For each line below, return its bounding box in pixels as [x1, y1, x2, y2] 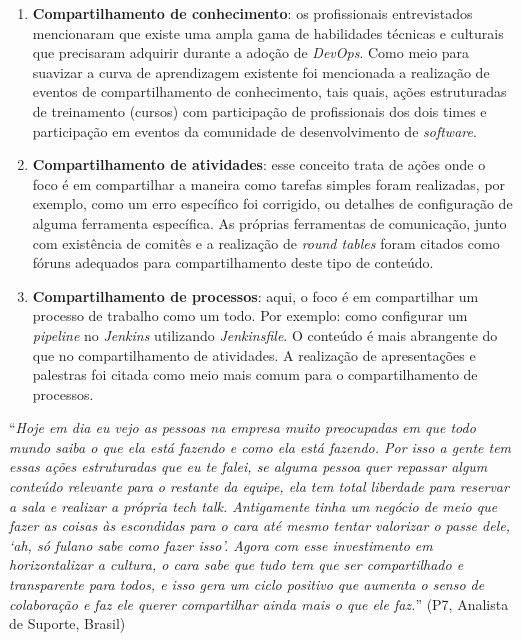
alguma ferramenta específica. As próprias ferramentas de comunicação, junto [32, 212, 507, 233]
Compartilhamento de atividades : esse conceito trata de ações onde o [32, 154, 486, 175]
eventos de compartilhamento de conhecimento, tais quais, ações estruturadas [32, 81, 507, 102]
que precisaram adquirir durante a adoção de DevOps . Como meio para [32, 42, 470, 63]
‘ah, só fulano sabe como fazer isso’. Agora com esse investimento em [9, 534, 433, 555]
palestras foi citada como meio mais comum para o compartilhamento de [32, 364, 478, 385]
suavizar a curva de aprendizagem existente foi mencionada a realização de [32, 61, 490, 82]
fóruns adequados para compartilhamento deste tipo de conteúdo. [32, 252, 434, 273]
